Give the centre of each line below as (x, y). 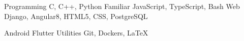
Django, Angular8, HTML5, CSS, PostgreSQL (76, 16)
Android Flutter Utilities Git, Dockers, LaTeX (76, 33)
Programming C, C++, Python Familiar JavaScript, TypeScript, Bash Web (122, 6)
